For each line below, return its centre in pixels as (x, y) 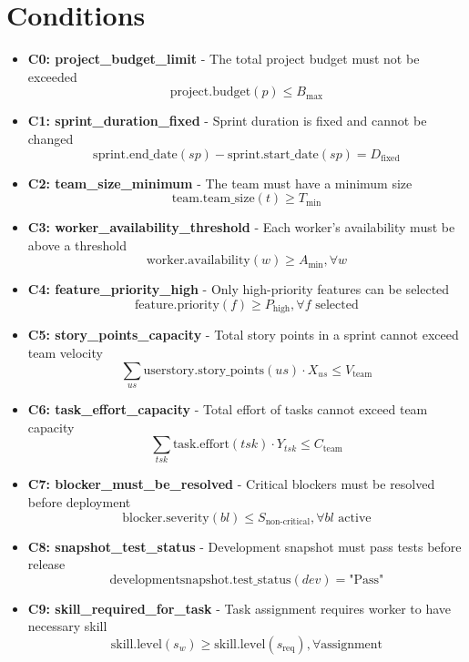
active (355, 518)
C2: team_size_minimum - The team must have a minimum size (220, 183)
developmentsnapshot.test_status (200, 580)
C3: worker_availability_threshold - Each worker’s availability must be (241, 227)
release (46, 564)
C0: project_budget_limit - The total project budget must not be (224, 59)
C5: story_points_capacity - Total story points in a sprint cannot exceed (243, 335)
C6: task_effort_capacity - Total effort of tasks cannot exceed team (228, 408)
